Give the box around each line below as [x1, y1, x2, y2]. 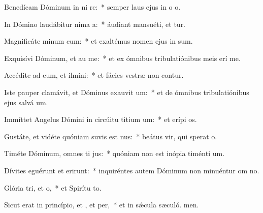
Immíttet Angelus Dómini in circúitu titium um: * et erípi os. [4, 114, 197, 125]
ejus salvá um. [4, 97, 48, 107]
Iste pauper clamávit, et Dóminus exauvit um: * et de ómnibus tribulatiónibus [4, 86, 249, 97]
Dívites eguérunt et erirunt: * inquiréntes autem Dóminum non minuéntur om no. [4, 165, 259, 175]
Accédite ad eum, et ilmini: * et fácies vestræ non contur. [4, 70, 184, 80]
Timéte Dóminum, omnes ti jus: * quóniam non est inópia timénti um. [4, 148, 225, 159]
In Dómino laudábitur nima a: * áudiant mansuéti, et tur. [4, 18, 186, 29]
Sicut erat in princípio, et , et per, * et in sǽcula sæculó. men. [4, 199, 199, 210]
